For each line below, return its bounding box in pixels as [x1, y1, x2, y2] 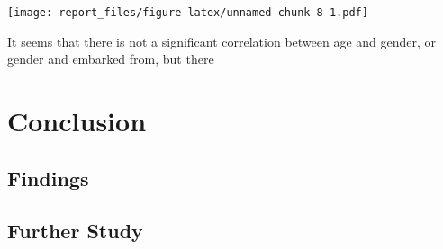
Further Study [7, 217, 143, 245]
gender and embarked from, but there [7, 49, 214, 68]
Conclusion [7, 102, 147, 139]
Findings [7, 164, 89, 191]
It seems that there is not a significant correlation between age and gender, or [7, 31, 437, 50]
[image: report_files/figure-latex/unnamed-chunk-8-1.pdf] [7, 6, 368, 19]
